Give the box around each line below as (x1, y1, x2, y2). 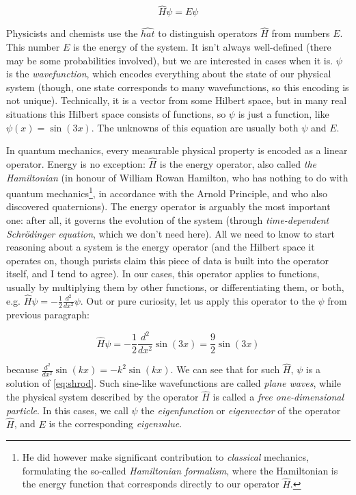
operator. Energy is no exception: (6, 157, 146, 170)
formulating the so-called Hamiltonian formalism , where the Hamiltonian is (22, 463, 338, 477)
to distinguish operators (158, 26, 258, 40)
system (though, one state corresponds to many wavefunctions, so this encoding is (6, 79, 349, 94)
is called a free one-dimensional (213, 390, 344, 404)
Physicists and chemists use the (6, 26, 138, 40)
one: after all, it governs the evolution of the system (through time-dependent (6, 213, 329, 227)
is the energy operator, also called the (159, 157, 317, 170)
